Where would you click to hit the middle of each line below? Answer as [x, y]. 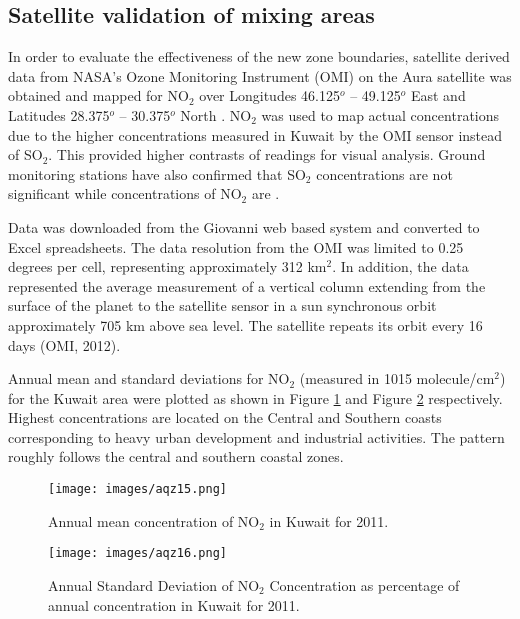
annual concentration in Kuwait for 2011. [174, 604]
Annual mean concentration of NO [154, 520]
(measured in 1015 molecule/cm [397, 378]
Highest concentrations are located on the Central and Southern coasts [225, 417]
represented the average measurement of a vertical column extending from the [247, 285]
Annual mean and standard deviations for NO [149, 378]
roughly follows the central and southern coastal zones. [176, 456]
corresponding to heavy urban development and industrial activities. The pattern [256, 436]
